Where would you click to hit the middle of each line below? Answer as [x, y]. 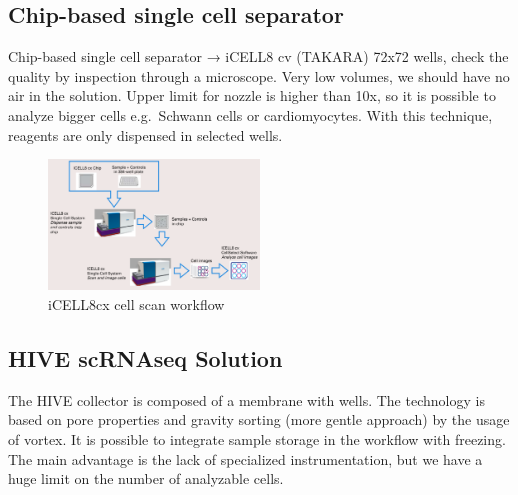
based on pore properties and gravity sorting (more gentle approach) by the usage [259, 419]
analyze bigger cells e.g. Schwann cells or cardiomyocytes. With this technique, [250, 114]
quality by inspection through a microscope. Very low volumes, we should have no [259, 75]
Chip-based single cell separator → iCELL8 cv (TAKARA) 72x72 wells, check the [258, 56]
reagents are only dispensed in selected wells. [145, 134]
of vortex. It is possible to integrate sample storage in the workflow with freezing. [257, 439]
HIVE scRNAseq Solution [145, 358]
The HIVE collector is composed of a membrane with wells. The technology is [246, 399]
